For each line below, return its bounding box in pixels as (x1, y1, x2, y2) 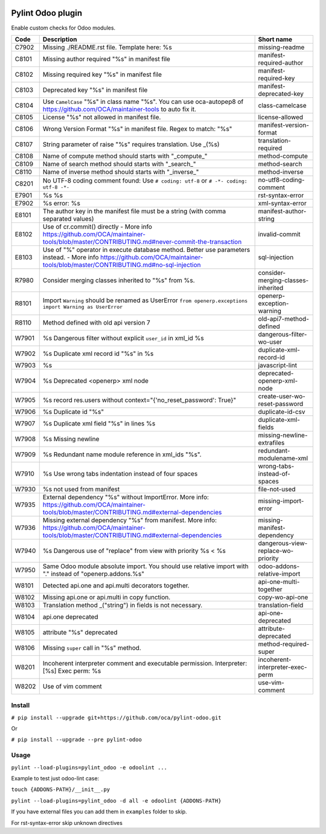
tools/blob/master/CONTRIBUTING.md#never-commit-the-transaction (42, 238, 242, 246)
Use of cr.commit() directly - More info (42, 222, 152, 231)
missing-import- (258, 496, 304, 505)
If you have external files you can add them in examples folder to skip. (11, 808, 187, 815)
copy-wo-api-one (258, 593, 308, 601)
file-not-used (258, 485, 296, 493)
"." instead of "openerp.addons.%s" (42, 569, 145, 578)
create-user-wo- (258, 392, 306, 400)
